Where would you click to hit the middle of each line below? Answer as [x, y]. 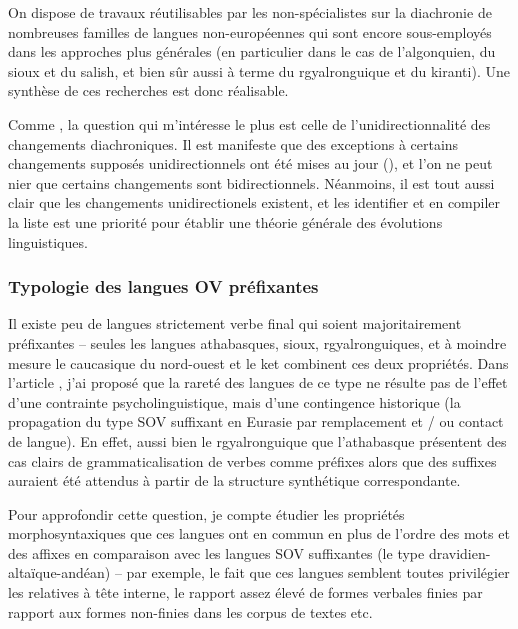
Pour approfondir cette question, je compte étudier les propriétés [206, 513]
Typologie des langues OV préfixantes [163, 286]
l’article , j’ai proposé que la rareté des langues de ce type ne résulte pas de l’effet [258, 382]
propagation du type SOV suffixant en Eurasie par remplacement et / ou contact [256, 421]
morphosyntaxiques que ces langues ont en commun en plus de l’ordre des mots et [259, 533]
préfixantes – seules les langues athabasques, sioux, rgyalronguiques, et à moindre [257, 342]
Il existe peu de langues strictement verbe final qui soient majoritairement [235, 323]
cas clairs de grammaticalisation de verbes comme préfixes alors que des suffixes [252, 460]
